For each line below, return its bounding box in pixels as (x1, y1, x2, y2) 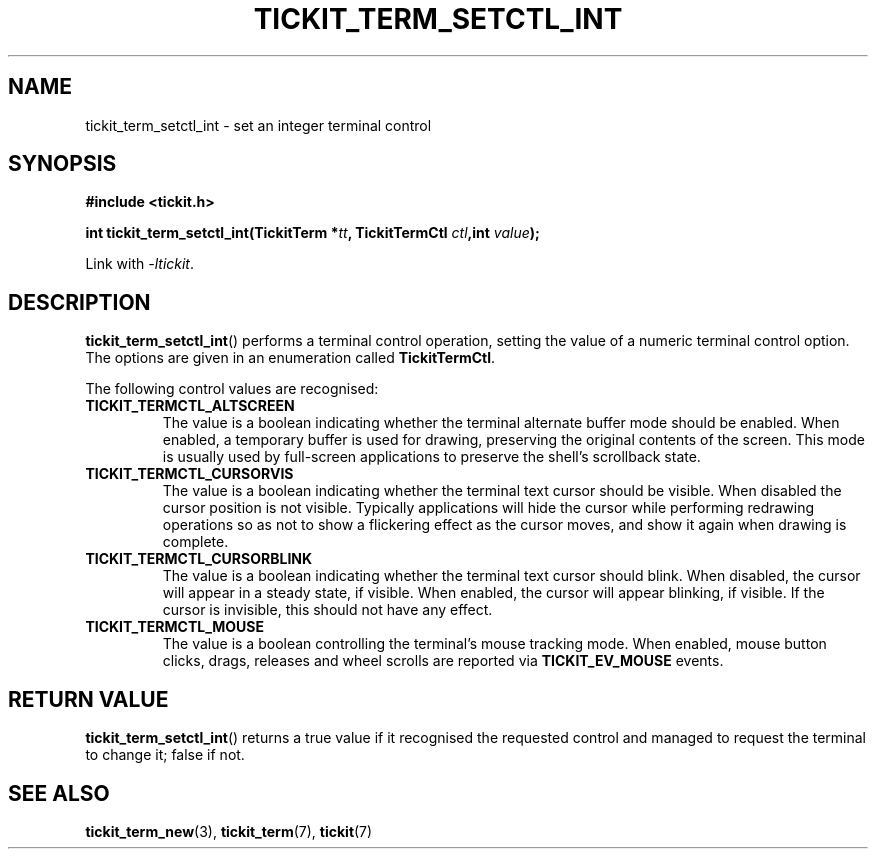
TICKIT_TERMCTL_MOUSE (85, 618, 265, 636)
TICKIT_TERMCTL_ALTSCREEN (85, 397, 295, 415)
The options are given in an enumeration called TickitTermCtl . (85, 349, 496, 367)
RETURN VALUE (8, 686, 169, 712)
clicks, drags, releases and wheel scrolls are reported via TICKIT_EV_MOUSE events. (162, 652, 724, 670)
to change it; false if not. (85, 746, 245, 764)
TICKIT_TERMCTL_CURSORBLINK (85, 550, 313, 568)
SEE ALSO (8, 780, 110, 806)
